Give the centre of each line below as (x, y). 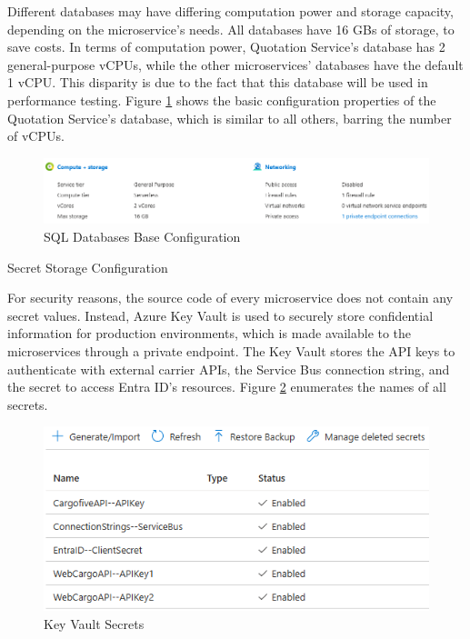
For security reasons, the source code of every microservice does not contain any (230, 298)
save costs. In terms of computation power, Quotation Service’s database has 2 (226, 47)
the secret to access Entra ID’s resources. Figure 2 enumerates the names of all (227, 387)
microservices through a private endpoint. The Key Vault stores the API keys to (231, 350)
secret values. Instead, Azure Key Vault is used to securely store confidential (220, 315)
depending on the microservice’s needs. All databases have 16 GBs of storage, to (231, 29)
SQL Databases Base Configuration (142, 236)
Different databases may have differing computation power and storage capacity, (230, 11)
